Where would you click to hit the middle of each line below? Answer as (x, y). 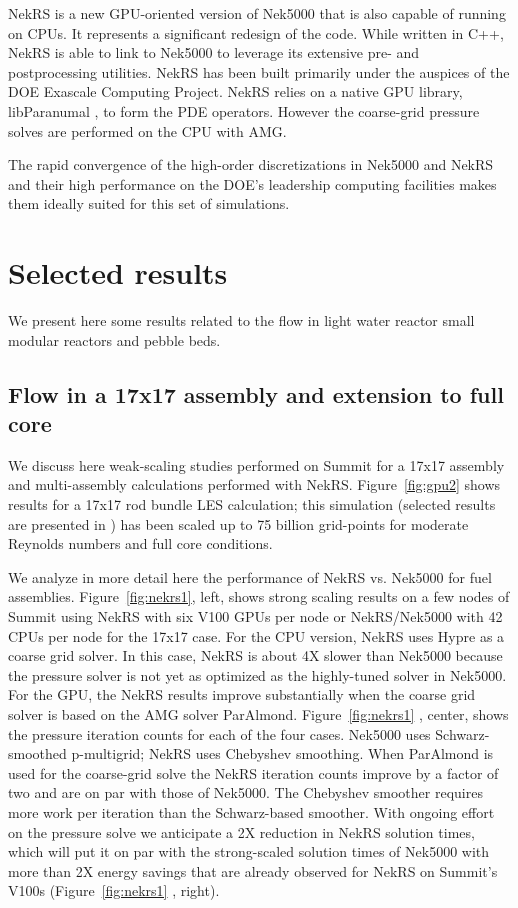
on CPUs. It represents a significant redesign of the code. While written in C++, (256, 32)
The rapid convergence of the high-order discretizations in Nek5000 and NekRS (251, 164)
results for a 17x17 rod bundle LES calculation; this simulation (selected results (252, 504)
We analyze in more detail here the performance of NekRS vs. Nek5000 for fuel (250, 576)
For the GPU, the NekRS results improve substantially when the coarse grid (242, 694)
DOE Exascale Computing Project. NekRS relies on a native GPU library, (235, 91)
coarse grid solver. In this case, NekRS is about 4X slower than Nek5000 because (255, 655)
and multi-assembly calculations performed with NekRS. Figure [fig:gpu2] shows (254, 484)
